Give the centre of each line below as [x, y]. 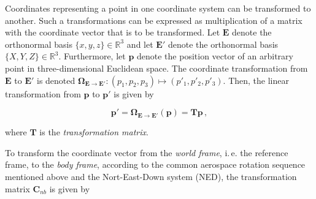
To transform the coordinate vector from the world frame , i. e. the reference [147, 152]
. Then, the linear [256, 80]
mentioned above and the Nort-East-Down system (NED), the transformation [151, 176]
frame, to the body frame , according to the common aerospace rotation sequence [155, 164]
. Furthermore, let [92, 56]
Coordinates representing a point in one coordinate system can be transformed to [158, 8]
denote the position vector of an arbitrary [215, 56]
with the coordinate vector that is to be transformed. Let [113, 32]
